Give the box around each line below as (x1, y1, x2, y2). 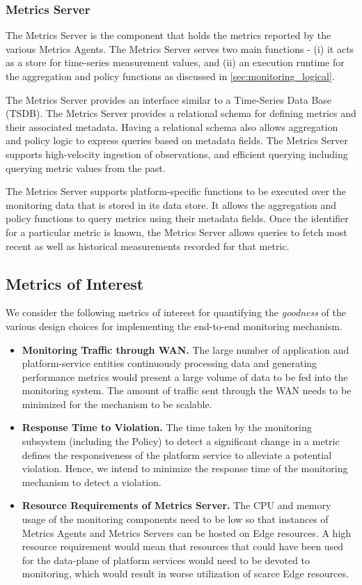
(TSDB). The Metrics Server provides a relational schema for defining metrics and (6, 106, 356, 120)
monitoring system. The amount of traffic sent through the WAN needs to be (22, 383, 352, 398)
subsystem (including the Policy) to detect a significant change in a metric (22, 434, 340, 448)
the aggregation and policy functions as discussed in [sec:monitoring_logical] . (6, 69, 335, 83)
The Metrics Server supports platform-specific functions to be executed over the (6, 184, 347, 198)
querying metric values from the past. (6, 160, 166, 175)
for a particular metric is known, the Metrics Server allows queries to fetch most (6, 224, 347, 239)
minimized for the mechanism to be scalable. (22, 396, 212, 411)
